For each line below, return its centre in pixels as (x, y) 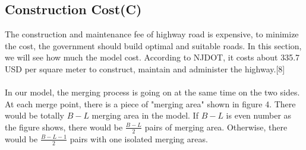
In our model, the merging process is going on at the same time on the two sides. (152, 92)
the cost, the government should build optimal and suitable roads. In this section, (153, 45)
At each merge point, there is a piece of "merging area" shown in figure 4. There (150, 103)
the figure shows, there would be (64, 127)
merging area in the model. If (145, 115)
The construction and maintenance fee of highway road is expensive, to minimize (152, 34)
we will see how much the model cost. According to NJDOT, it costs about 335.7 (152, 57)
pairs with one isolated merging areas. (139, 138)
